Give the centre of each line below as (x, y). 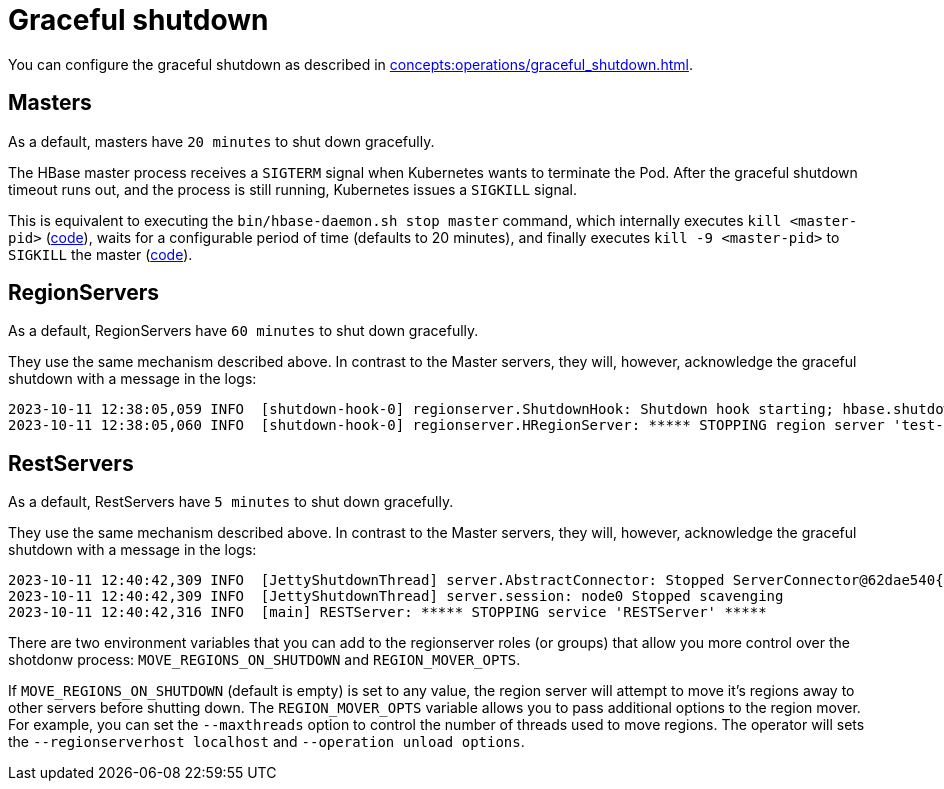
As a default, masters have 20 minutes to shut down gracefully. (221, 141)
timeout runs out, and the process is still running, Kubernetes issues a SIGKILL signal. (292, 189)
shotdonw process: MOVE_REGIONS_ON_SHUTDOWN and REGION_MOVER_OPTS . (264, 660)
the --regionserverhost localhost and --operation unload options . (266, 742)
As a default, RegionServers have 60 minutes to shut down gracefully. (243, 331)
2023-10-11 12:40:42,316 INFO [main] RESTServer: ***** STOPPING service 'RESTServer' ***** (387, 612)
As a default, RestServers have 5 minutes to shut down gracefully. (231, 502)
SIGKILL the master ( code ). (100, 254)
